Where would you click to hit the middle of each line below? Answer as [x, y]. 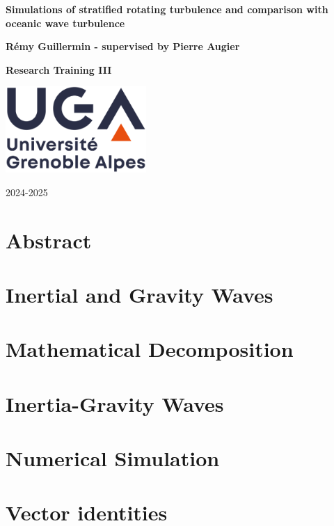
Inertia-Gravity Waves [115, 403]
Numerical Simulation [113, 458]
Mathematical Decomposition [150, 349]
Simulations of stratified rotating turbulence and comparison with [167, 9]
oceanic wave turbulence [65, 23]
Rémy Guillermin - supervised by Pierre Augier [123, 46]
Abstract [49, 240]
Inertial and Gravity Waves [140, 294]
